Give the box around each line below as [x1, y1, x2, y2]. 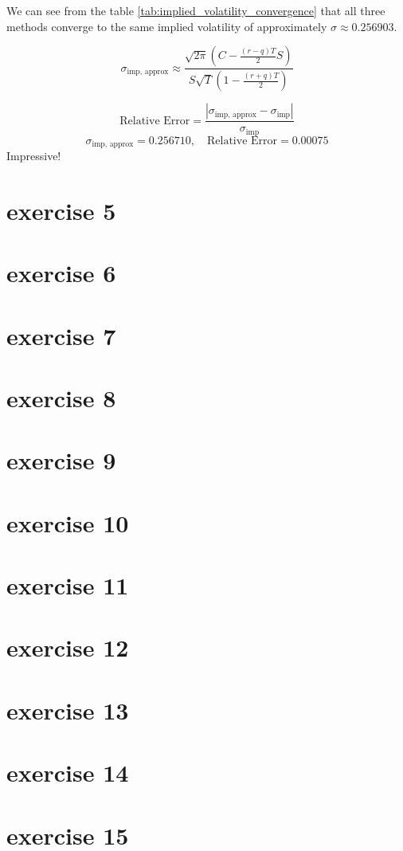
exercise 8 [6, 381, 116, 414]
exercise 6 [6, 257, 116, 289]
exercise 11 [6, 569, 129, 602]
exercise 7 [6, 319, 116, 351]
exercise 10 [6, 506, 129, 539]
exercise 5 [6, 194, 116, 226]
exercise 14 [6, 756, 129, 789]
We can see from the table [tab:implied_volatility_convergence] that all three [6, 2, 385, 18]
